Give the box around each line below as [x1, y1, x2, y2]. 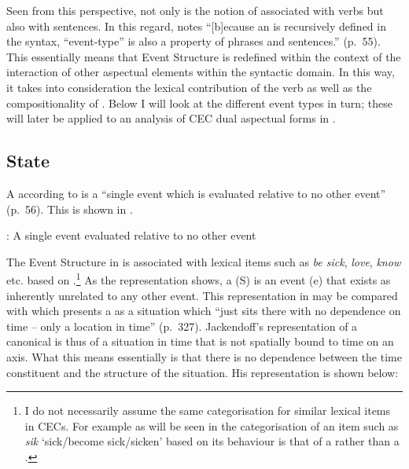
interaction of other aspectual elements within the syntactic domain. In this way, [6, 64, 395, 80]
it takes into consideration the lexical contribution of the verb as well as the [6, 79, 372, 95]
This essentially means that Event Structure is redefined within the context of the [6, 48, 401, 64]
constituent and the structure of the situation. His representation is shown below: [6, 364, 399, 380]
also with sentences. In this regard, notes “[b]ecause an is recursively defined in [6, 17, 386, 34]
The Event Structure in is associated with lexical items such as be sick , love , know [6, 253, 401, 269]
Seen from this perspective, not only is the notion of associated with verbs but [6, 2, 384, 18]
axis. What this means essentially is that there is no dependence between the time [6, 348, 402, 365]
